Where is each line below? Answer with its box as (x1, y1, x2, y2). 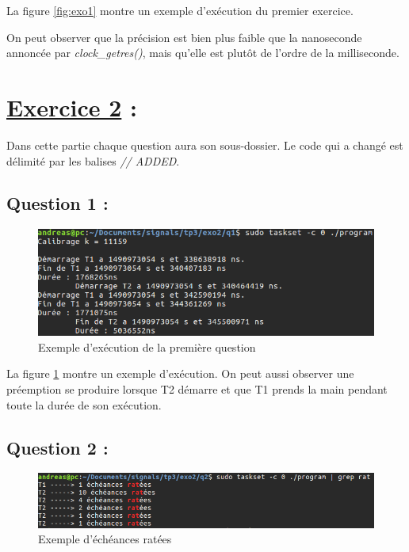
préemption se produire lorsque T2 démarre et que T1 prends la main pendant (6, 381, 388, 398)
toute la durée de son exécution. (6, 396, 162, 413)
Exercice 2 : (6, 90, 137, 123)
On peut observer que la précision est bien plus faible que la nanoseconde (6, 29, 362, 45)
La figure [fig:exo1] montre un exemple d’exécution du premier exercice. (6, 2, 354, 18)
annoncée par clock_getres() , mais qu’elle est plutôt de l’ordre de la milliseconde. (6, 44, 399, 61)
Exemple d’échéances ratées (38, 531, 172, 547)
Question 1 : (6, 191, 109, 215)
